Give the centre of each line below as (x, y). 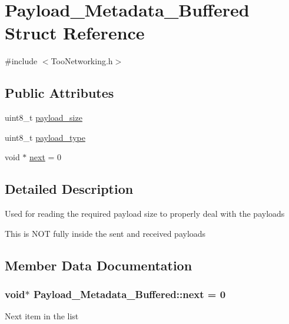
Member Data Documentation (99, 265)
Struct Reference (75, 33)
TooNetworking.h (82, 61)
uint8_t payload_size (44, 118)
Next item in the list (42, 316)
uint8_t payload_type (45, 137)
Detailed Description (69, 189)
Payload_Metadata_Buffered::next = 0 (129, 294)
